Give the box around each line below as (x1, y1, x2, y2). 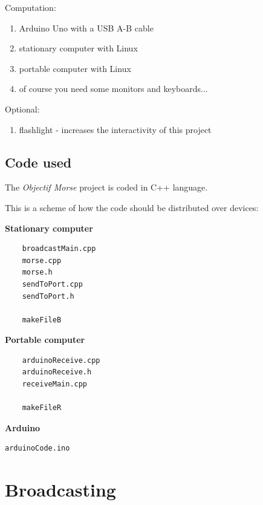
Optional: (5, 102, 40, 115)
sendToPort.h (22, 292, 74, 301)
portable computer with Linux (19, 62, 131, 74)
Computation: (5, 1, 56, 13)
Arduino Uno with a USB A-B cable (19, 21, 154, 34)
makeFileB (22, 315, 62, 324)
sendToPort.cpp (22, 279, 83, 288)
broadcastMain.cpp (22, 244, 96, 253)
